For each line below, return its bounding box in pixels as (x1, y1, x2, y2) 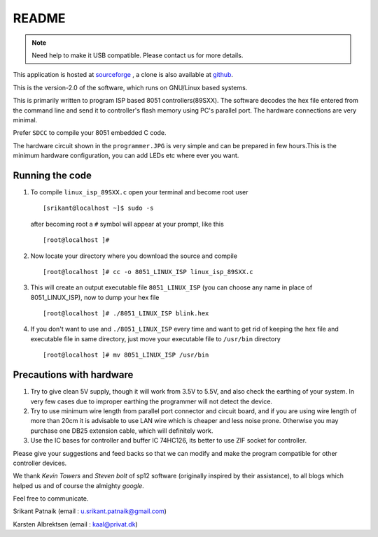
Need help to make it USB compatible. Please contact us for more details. (31, 51, 244, 59)
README (13, 10, 66, 26)
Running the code (13, 169, 92, 181)
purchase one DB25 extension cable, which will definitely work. (30, 427, 213, 435)
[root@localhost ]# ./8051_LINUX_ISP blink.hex (43, 310, 209, 317)
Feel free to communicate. (13, 494, 89, 503)
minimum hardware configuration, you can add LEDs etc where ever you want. (13, 151, 239, 160)
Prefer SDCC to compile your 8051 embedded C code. (13, 129, 167, 137)
